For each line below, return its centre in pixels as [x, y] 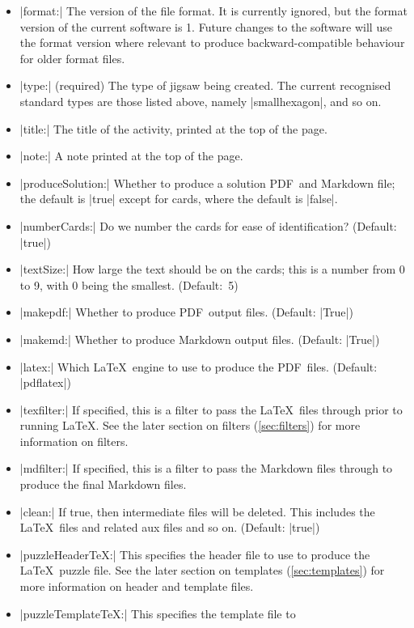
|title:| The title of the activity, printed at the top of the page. [173, 128]
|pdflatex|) [45, 382]
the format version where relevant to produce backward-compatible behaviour [212, 42]
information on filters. [74, 441]
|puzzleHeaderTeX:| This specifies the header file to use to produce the [195, 554]
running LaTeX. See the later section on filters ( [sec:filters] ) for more [190, 425]
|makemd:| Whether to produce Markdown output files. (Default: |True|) [200, 339]
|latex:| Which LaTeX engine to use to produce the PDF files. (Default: [199, 366]
